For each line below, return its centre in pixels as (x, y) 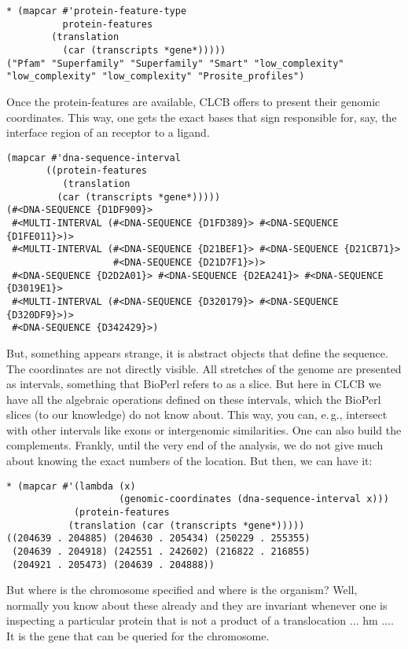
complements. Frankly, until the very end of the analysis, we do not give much (195, 445)
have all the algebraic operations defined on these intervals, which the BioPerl (194, 399)
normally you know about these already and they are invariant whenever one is (197, 605)
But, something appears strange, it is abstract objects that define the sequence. (197, 352)
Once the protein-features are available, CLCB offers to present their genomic (193, 101)
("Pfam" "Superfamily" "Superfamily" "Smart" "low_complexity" (175, 63)
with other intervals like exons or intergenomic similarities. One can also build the (204, 429)
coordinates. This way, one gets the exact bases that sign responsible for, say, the (202, 117)
